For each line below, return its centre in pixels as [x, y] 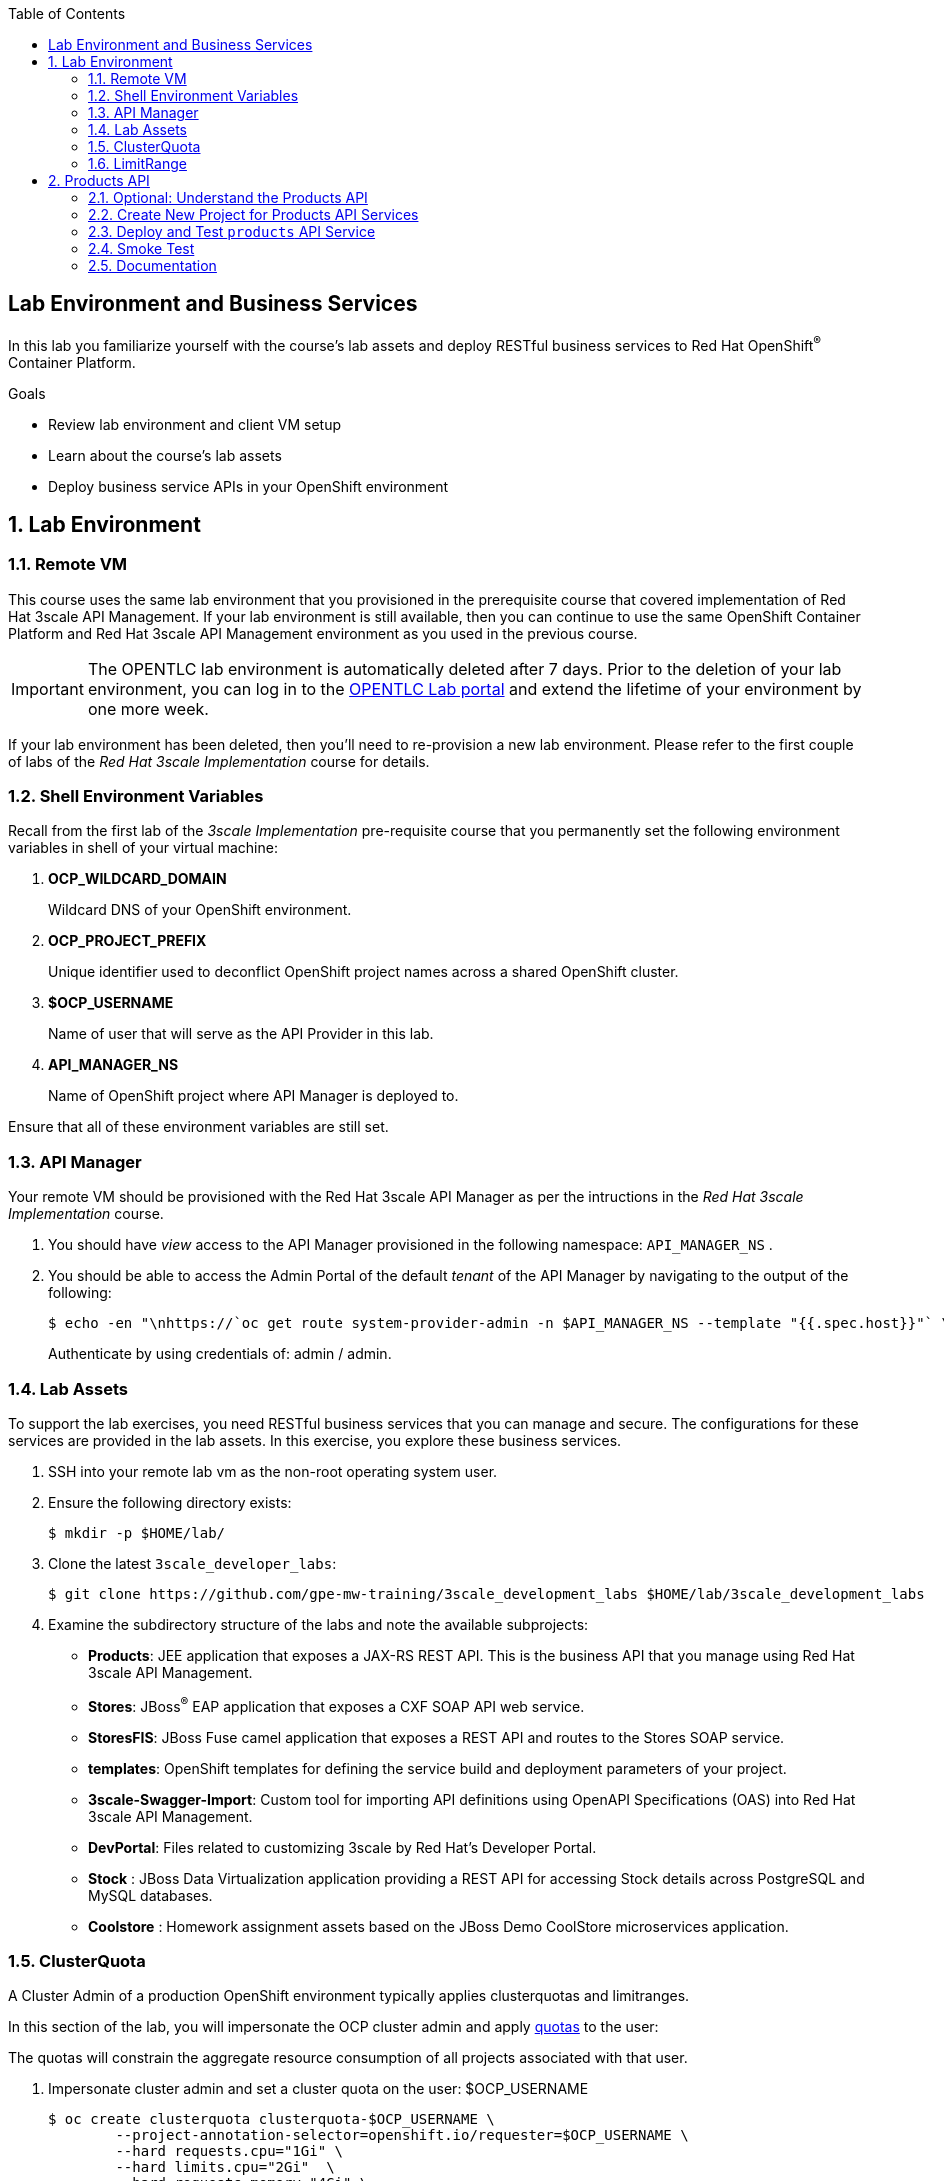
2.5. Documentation [152, 265]
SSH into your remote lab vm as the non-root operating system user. [273, 1471]
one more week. [148, 708]
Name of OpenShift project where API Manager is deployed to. [253, 1096]
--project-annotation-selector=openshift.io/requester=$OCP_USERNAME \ [402, 2135]
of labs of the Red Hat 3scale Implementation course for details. [219, 761]
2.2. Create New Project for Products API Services [253, 214]
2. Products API [99, 180]
